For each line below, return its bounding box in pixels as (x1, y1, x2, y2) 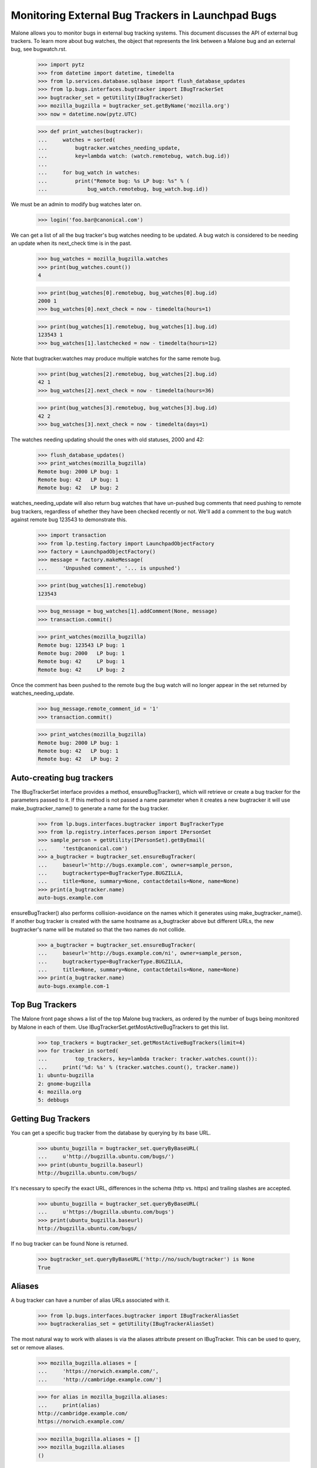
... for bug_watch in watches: (38, 169, 140, 176)
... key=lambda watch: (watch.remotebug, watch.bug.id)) (38, 153, 230, 160)
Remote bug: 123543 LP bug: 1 (38, 642, 125, 648)
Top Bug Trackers (11, 1000, 77, 1010)
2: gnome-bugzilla (38, 1080, 91, 1087)
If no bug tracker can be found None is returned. (11, 1240, 129, 1247)
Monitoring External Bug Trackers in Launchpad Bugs (11, 9, 277, 22)
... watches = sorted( (38, 136, 116, 143)
